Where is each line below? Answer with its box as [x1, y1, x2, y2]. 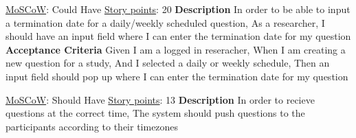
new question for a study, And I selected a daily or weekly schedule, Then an [5, 56, 330, 70]
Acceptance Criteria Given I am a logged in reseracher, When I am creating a [5, 42, 346, 56]
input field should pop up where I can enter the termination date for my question [5, 69, 348, 83]
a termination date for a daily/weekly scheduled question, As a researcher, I [5, 15, 325, 30]
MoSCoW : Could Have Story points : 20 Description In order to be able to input [5, 2, 351, 16]
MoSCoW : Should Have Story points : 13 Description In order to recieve [5, 92, 315, 106]
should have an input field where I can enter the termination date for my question [5, 29, 351, 43]
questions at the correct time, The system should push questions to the [5, 106, 305, 120]
